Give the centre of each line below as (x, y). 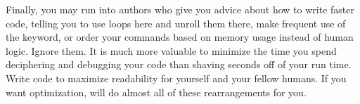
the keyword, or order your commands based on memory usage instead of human (180, 37)
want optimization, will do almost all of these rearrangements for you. (156, 92)
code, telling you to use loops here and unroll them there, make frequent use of (176, 23)
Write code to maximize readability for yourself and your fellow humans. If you (176, 78)
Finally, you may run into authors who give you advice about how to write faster (180, 9)
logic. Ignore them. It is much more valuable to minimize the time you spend (171, 50)
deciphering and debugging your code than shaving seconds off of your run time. (179, 64)
